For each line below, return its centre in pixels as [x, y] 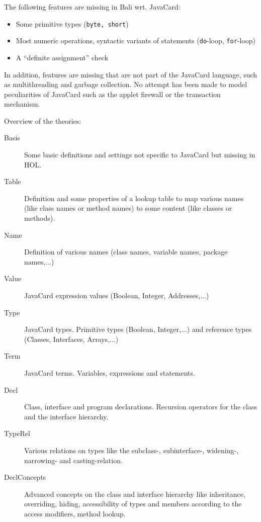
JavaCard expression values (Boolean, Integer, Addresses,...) [117, 295]
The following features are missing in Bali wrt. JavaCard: [92, 7]
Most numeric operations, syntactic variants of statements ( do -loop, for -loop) [136, 40]
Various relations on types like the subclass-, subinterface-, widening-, [132, 450]
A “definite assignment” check [62, 57]
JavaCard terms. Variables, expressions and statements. [110, 372]
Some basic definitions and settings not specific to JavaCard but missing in [140, 155]
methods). [40, 218]
